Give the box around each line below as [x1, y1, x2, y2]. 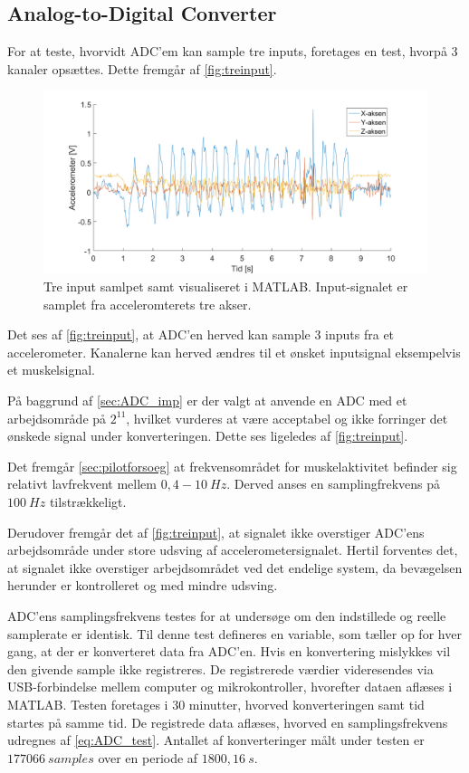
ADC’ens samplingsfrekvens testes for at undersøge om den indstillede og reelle [7, 606, 446, 625]
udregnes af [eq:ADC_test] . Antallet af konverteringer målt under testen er [7, 730, 425, 749]
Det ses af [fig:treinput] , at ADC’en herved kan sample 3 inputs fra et [7, 325, 395, 344]
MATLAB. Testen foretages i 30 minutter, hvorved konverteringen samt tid [7, 694, 425, 713]
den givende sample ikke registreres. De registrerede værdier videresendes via [7, 659, 434, 678]
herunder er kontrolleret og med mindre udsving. [7, 576, 278, 595]
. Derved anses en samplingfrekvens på [226, 474, 441, 493]
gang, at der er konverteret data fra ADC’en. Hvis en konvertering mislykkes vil [7, 642, 451, 661]
